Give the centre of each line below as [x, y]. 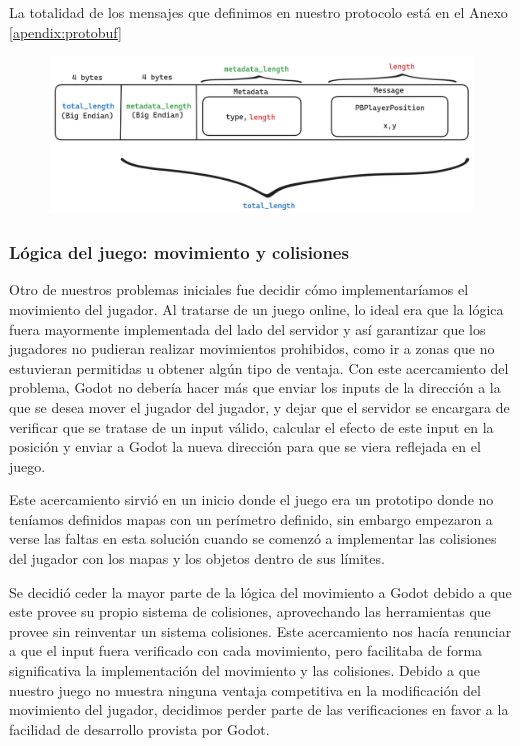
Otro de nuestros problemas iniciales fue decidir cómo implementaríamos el [239, 289]
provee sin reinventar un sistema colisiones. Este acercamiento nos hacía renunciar [260, 630]
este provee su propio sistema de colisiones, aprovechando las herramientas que [250, 611]
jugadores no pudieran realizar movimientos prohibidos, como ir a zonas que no [252, 348]
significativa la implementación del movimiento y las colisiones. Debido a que [245, 670]
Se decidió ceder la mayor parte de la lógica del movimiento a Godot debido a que [260, 591]
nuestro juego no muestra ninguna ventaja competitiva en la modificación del [245, 689]
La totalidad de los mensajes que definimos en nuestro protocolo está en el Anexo [258, 12]
